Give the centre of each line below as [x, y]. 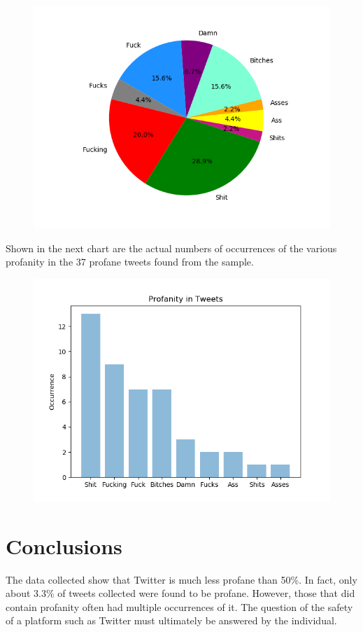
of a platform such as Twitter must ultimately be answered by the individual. [171, 620]
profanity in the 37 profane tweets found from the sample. [130, 262]
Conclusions [64, 545]
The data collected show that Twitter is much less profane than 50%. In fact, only [181, 579]
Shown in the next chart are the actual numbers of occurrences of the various [171, 248]
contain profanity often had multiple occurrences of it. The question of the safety [179, 606]
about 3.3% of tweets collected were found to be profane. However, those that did [180, 593]
